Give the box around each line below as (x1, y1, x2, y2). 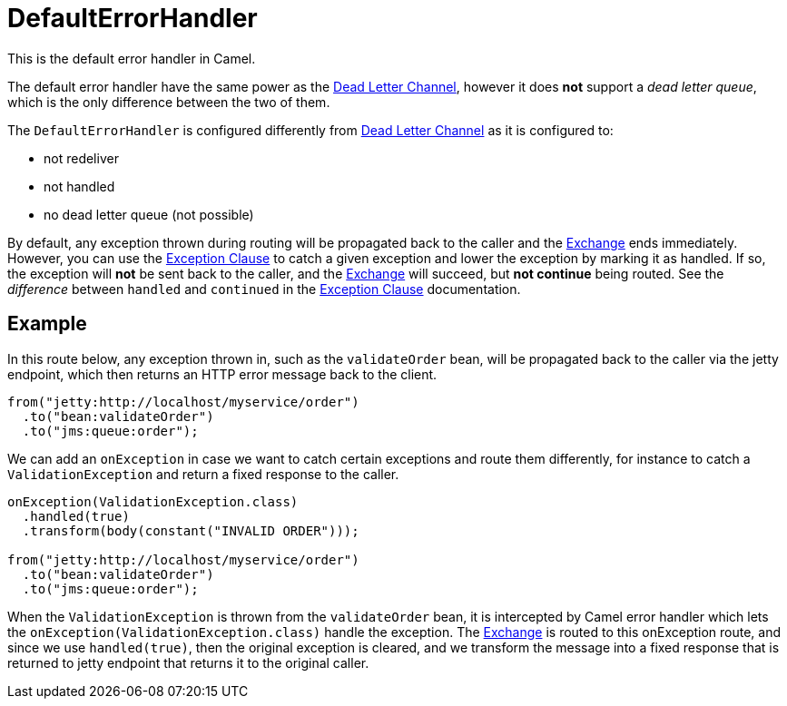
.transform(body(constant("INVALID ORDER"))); (22, 523, 359, 538)
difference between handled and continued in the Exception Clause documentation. (7, 280, 521, 297)
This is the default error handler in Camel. (7, 50, 256, 66)
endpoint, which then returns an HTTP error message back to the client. (7, 366, 438, 382)
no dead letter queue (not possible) (44, 206, 254, 222)
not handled (44, 178, 115, 194)
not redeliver (44, 150, 119, 166)
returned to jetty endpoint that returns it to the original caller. (7, 654, 369, 671)
